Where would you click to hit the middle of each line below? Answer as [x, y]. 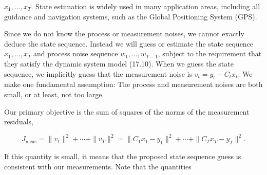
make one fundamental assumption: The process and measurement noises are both [133, 84]
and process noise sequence [76, 53]
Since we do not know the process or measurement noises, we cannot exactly [124, 34]
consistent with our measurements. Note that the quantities [98, 166]
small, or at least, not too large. [54, 94]
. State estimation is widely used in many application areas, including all [146, 6]
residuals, [19, 122]
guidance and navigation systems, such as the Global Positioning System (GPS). [131, 16]
